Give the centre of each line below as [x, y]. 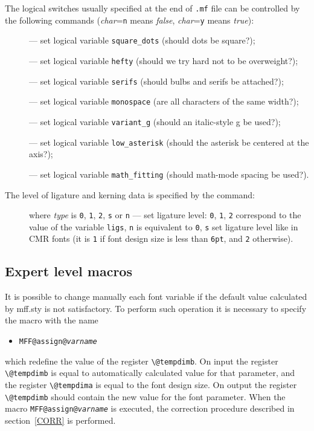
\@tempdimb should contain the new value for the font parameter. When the [145, 396]
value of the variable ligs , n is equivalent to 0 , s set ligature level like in [164, 226]
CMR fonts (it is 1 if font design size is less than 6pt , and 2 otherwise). [161, 238]
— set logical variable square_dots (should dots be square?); [142, 40]
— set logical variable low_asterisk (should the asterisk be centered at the [169, 142]
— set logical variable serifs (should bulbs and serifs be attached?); [156, 81]
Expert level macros [69, 271]
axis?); [41, 154]
